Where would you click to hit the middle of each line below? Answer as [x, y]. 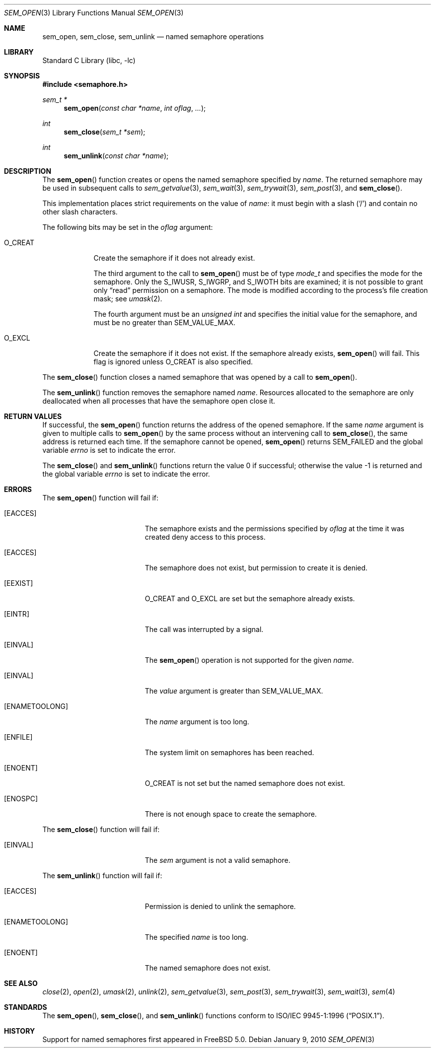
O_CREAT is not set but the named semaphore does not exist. [245, 783]
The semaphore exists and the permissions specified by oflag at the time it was [275, 528]
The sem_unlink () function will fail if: [102, 876]
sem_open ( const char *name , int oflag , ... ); [135, 108]
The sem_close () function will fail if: [101, 829]
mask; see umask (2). [128, 299]
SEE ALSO [21, 983]
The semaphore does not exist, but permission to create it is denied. [256, 568]
